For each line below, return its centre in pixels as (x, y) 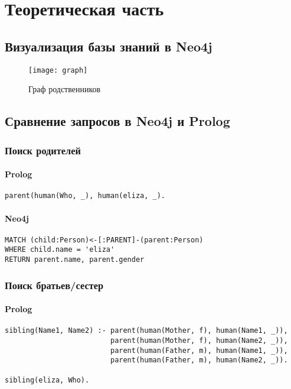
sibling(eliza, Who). (47, 380)
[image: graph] (58, 70)
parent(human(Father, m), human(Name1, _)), (199, 350)
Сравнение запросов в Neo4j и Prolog (117, 121)
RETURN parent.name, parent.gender (75, 260)
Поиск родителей (43, 150)
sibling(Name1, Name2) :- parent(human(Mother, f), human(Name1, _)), (146, 331)
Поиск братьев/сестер (54, 285)
